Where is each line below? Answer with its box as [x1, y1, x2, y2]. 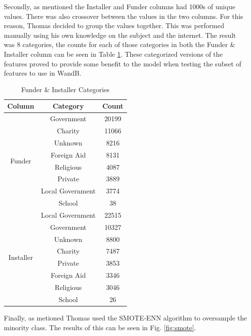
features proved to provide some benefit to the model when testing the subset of [4, 58, 242, 68]
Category [52, 101, 84, 111]
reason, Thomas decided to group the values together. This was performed [4, 20, 224, 31]
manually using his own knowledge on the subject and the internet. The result [4, 30, 236, 40]
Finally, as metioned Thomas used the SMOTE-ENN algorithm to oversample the [4, 312, 247, 322]
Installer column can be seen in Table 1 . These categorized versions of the [4, 48, 223, 59]
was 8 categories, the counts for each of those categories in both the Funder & [4, 39, 235, 49]
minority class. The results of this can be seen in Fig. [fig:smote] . [4, 322, 196, 332]
